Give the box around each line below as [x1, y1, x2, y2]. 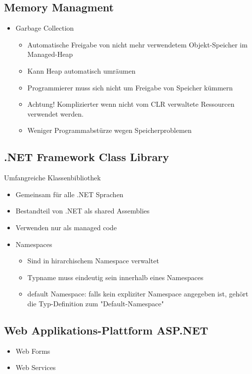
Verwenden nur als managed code [15, 222, 117, 232]
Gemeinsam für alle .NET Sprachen [15, 189, 124, 199]
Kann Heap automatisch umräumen [27, 65, 136, 76]
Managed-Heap [27, 49, 73, 59]
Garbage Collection [15, 23, 74, 33]
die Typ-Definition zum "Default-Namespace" [27, 298, 164, 308]
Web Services [15, 362, 56, 373]
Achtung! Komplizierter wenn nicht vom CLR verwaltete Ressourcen [27, 99, 235, 109]
